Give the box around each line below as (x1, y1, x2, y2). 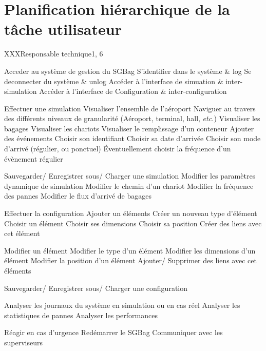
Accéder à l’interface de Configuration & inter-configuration (39, 86, 227, 96)
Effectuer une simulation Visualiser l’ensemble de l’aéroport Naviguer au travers (4, 103, 256, 113)
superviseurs (4, 337, 43, 347)
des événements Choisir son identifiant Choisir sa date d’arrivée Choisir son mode (4, 133, 261, 144)
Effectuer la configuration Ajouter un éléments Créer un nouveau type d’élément (4, 208, 257, 219)
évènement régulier (4, 153, 63, 164)
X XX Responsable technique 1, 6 (4, 48, 103, 59)
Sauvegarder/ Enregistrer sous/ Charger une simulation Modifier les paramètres (4, 170, 256, 181)
